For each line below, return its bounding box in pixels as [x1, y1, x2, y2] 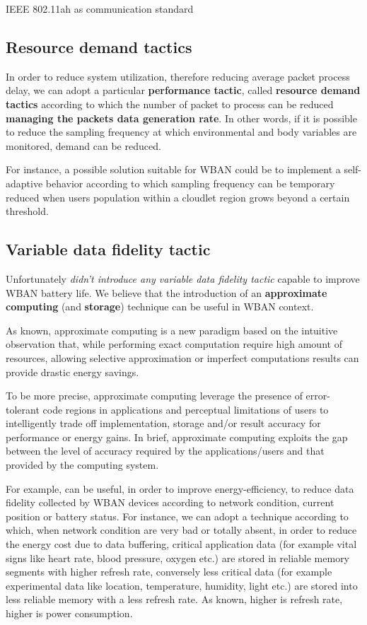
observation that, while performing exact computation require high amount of [6, 337, 342, 351]
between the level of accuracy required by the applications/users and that [6, 443, 325, 458]
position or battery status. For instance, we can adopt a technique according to [6, 508, 349, 523]
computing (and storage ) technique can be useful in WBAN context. [6, 299, 314, 314]
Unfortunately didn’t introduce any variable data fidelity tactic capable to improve [6, 271, 360, 286]
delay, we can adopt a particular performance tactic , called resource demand [6, 83, 361, 98]
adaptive [6, 175, 43, 190]
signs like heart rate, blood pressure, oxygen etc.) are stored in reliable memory [6, 550, 350, 565]
